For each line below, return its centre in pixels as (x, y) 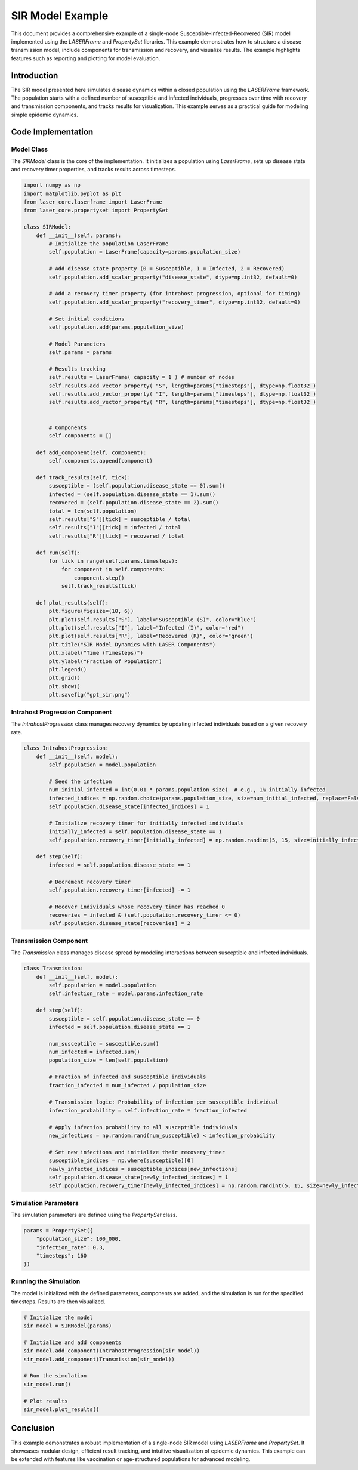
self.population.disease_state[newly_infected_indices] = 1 (138, 1177)
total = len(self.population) (93, 511)
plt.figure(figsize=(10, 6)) (91, 611)
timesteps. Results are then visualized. (58, 1302)
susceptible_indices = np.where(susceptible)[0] (121, 1161)
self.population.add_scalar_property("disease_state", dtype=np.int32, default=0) (173, 277)
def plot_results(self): (72, 603)
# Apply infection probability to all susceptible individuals (143, 1127)
